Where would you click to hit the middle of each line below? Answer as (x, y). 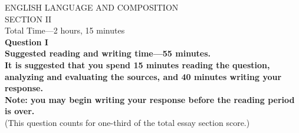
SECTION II (28, 19)
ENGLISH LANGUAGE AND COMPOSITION (92, 7)
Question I (27, 41)
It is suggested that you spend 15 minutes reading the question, (137, 64)
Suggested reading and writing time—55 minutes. (108, 53)
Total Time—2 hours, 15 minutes (65, 30)
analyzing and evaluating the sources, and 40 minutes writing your (143, 76)
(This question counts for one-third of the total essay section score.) (127, 122)
